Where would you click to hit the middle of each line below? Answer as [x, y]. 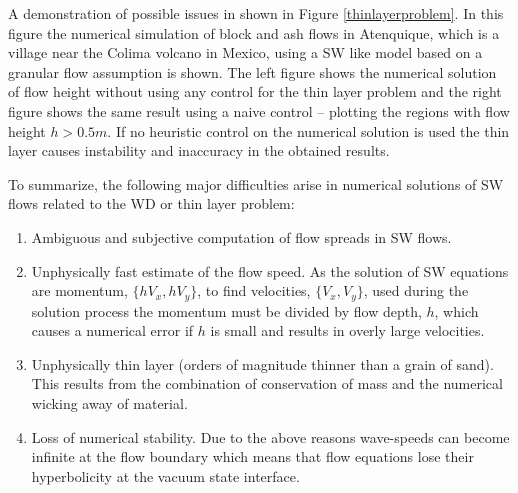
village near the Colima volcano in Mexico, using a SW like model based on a [245, 52]
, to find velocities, [254, 290]
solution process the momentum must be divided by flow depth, [226, 310]
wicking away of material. [109, 402]
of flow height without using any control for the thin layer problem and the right [255, 91]
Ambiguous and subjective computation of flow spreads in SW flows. [241, 236]
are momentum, [79, 290]
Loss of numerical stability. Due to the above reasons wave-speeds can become [270, 436]
